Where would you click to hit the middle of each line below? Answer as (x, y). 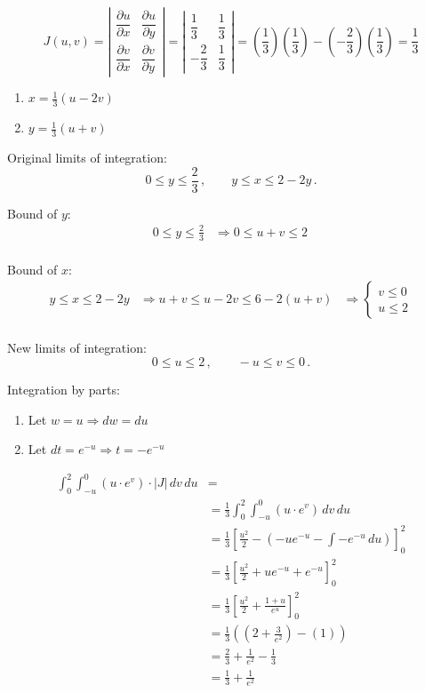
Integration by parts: (64, 389)
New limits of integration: (77, 348)
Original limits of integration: (87, 158)
